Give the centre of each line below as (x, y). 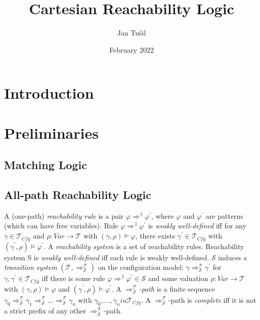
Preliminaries (51, 132)
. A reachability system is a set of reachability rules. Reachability (144, 246)
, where (163, 215)
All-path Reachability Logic (78, 195)
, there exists (155, 236)
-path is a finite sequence (177, 288)
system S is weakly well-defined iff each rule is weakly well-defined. (107, 257)
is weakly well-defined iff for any (197, 226)
